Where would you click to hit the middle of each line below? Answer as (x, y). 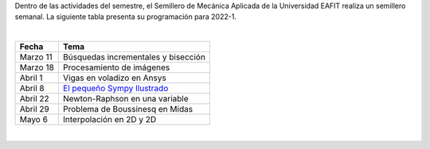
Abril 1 (31, 78)
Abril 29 (34, 109)
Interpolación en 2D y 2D (109, 120)
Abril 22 (34, 99)
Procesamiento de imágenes (116, 67)
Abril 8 (32, 89)
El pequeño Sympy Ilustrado (115, 89)
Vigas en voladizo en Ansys (114, 78)
